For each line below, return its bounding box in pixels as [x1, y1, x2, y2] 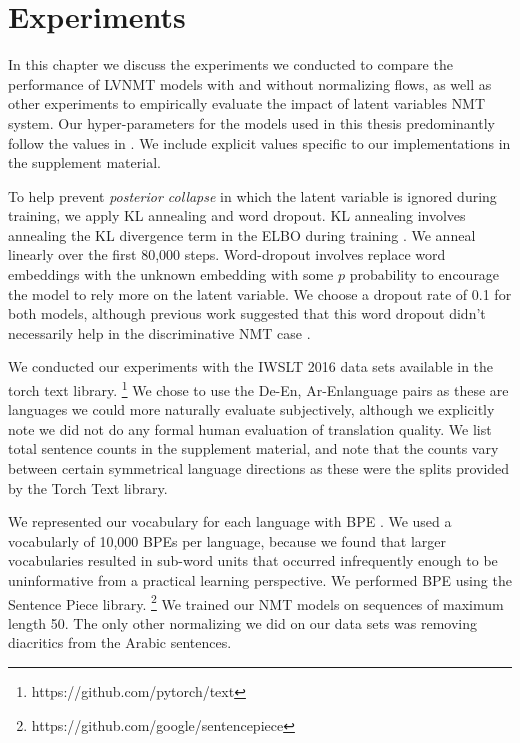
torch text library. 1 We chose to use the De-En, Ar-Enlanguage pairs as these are [8, 377, 509, 400]
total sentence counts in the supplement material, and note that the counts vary [8, 438, 499, 459]
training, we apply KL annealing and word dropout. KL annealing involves [8, 205, 466, 226]
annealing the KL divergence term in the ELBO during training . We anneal [8, 224, 476, 245]
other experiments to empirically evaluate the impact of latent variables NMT [8, 93, 486, 114]
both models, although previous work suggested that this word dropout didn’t [8, 303, 486, 324]
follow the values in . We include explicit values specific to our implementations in [8, 132, 511, 153]
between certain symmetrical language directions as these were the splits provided [8, 458, 510, 479]
